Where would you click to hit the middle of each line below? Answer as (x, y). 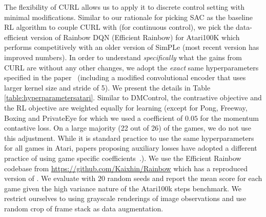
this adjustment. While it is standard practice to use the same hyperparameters (129, 138)
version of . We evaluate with (50, 178)
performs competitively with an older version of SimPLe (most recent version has (132, 47)
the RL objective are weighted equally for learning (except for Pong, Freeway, (126, 107)
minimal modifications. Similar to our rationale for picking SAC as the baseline (128, 17)
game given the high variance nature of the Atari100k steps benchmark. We (123, 188)
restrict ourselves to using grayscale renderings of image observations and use (125, 198)
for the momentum (229, 117)
